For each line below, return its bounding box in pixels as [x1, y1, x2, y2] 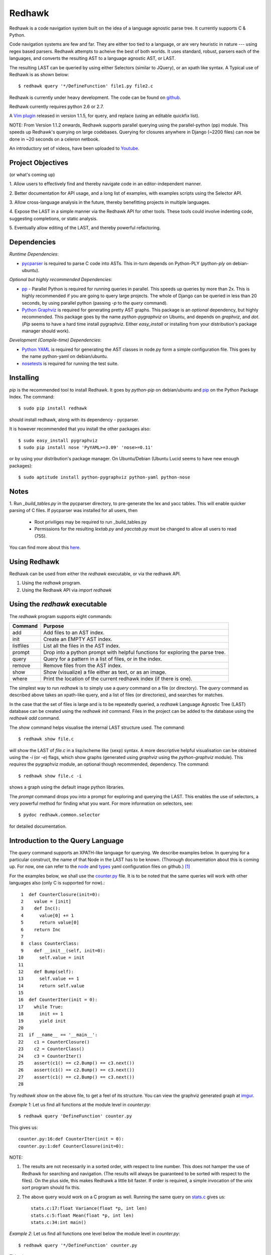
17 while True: [18, 1004, 64, 1010]
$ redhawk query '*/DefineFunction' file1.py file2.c [18, 83, 153, 89]
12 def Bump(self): [18, 969, 74, 974]
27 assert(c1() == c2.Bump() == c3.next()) [18, 1074, 135, 1080]
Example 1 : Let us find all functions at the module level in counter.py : [9, 1101, 151, 1107]
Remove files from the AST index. [43, 662, 122, 669]
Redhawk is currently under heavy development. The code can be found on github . [9, 94, 181, 100]
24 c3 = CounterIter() [18, 1053, 82, 1059]
